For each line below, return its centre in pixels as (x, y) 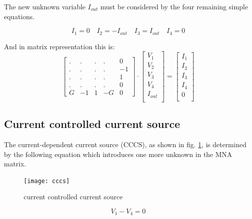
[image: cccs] (47, 181)
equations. (19, 16)
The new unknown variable (45, 6)
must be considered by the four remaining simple (174, 6)
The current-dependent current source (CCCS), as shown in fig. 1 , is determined (125, 144)
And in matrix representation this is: (59, 46)
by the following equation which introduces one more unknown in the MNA (118, 154)
